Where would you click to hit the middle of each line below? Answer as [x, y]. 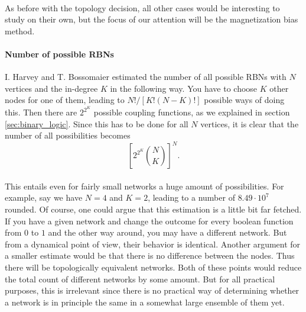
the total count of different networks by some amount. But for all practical [140, 279]
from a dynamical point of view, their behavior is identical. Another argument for [153, 244]
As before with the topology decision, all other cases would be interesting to [142, 7]
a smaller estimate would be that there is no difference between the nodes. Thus [150, 255]
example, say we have [44, 197]
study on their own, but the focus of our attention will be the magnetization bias [152, 19]
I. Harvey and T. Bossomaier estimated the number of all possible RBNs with [146, 77]
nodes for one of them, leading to [65, 100]
